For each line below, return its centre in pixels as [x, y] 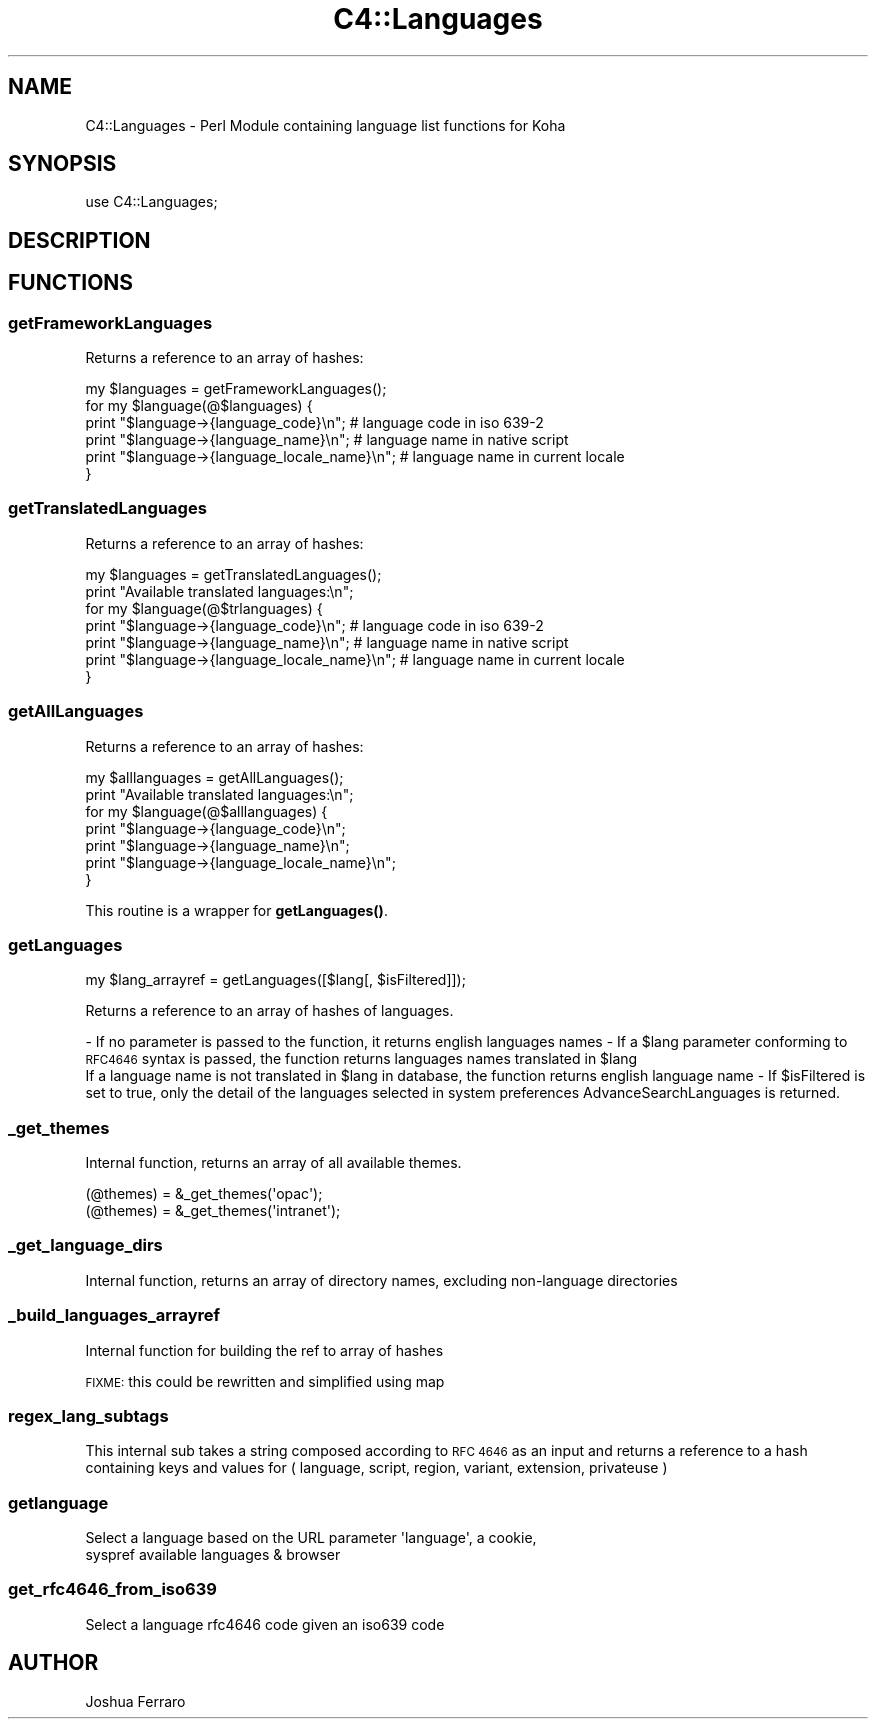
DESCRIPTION [79, 240]
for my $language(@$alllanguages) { [206, 811]
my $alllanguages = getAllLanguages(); [214, 777]
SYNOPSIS [62, 164]
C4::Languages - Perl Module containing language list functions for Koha [325, 125]
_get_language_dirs [85, 1245]
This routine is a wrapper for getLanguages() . [236, 910]
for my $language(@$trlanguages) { [204, 608]
